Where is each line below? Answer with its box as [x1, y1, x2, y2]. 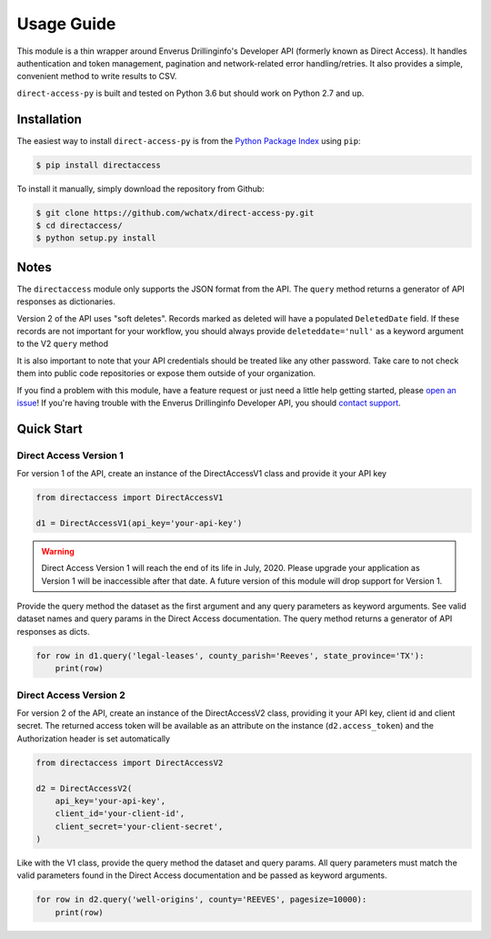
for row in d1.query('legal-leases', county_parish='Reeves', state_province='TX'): [35, 650, 425, 660]
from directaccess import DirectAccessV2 [35, 757, 224, 768]
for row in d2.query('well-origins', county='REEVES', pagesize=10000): [35, 894, 367, 905]
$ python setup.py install [35, 233, 156, 243]
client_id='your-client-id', [55, 809, 185, 819]
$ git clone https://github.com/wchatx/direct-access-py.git [35, 208, 315, 218]
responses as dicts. [16, 626, 90, 637]
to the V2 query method [16, 338, 109, 350]
